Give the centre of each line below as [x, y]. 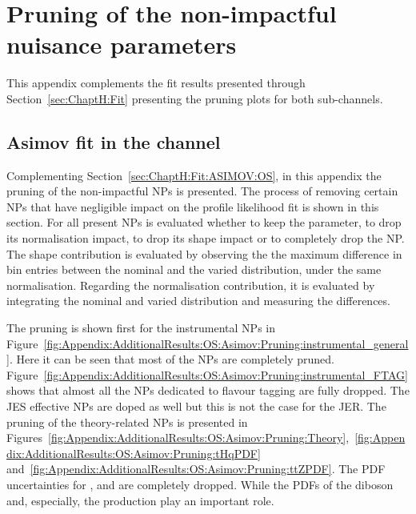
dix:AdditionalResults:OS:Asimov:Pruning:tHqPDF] [134, 453]
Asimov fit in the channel [114, 141]
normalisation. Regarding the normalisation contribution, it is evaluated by [191, 285]
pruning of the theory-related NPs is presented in [127, 422]
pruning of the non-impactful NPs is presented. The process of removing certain [202, 191]
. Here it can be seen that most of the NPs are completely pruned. [172, 359]
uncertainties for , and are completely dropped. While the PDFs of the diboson [200, 484]
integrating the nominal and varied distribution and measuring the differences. [198, 301]
